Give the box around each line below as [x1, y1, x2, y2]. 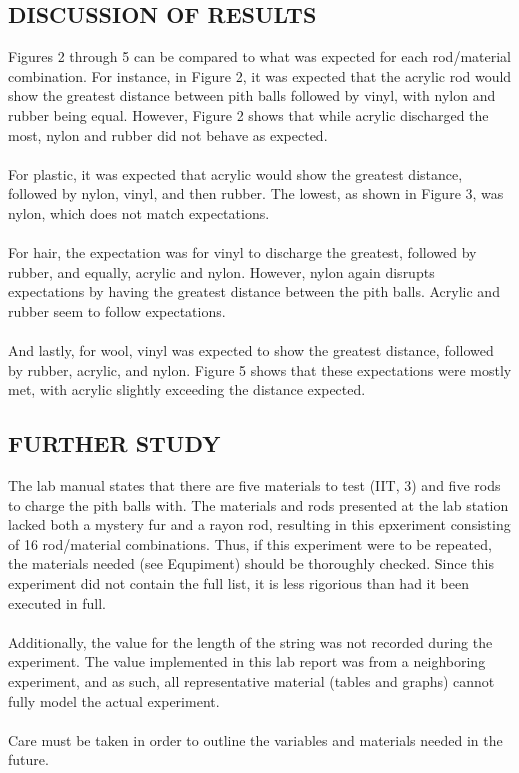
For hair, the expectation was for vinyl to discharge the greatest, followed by [8, 242, 477, 263]
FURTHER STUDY [8, 428, 221, 459]
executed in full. [8, 592, 107, 613]
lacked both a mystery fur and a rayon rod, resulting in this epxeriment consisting [8, 514, 511, 535]
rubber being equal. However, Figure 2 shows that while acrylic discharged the [8, 104, 489, 125]
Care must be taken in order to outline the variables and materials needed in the [8, 729, 503, 750]
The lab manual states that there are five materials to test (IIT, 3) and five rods [8, 475, 501, 496]
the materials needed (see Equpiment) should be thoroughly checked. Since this [8, 553, 494, 574]
